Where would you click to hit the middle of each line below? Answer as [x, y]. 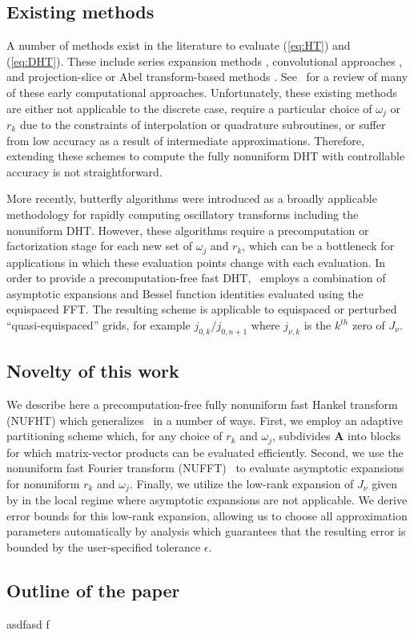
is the [318, 325]
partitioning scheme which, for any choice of [115, 436]
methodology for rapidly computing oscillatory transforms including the [183, 214]
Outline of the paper [93, 591]
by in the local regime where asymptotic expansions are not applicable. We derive [207, 500]
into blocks [374, 436]
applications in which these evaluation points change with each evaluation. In [196, 262]
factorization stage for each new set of [99, 246]
